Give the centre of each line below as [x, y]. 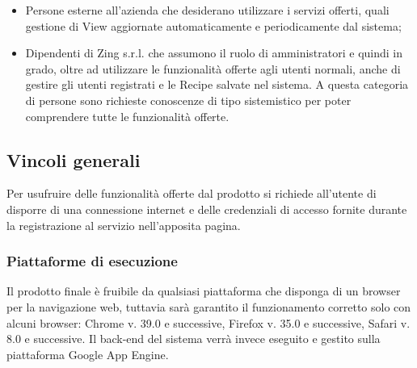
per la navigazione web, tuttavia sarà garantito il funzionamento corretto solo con [209, 306]
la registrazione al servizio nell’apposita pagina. [124, 225]
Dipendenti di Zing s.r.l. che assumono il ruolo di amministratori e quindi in [214, 53]
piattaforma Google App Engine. [88, 354]
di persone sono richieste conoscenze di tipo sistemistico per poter [188, 100]
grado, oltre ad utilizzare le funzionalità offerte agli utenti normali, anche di [213, 68]
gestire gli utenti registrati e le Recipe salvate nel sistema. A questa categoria [217, 84]
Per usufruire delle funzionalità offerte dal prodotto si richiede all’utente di [192, 193]
